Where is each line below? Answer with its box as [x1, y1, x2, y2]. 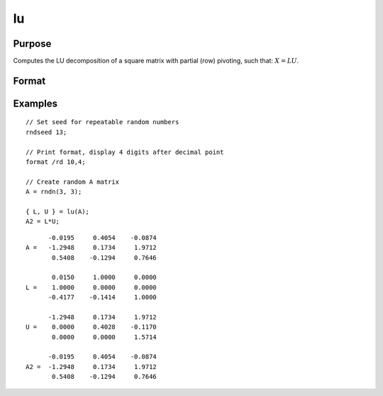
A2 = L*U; [26, 217, 60, 226]
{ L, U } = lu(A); [26, 208, 90, 216]
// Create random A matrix [26, 177, 120, 186]
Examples [13, 97, 58, 109]
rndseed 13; [26, 128, 67, 136]
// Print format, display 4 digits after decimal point [26, 148, 224, 156]
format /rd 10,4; [26, 158, 86, 166]
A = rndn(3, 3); [26, 188, 82, 196]
